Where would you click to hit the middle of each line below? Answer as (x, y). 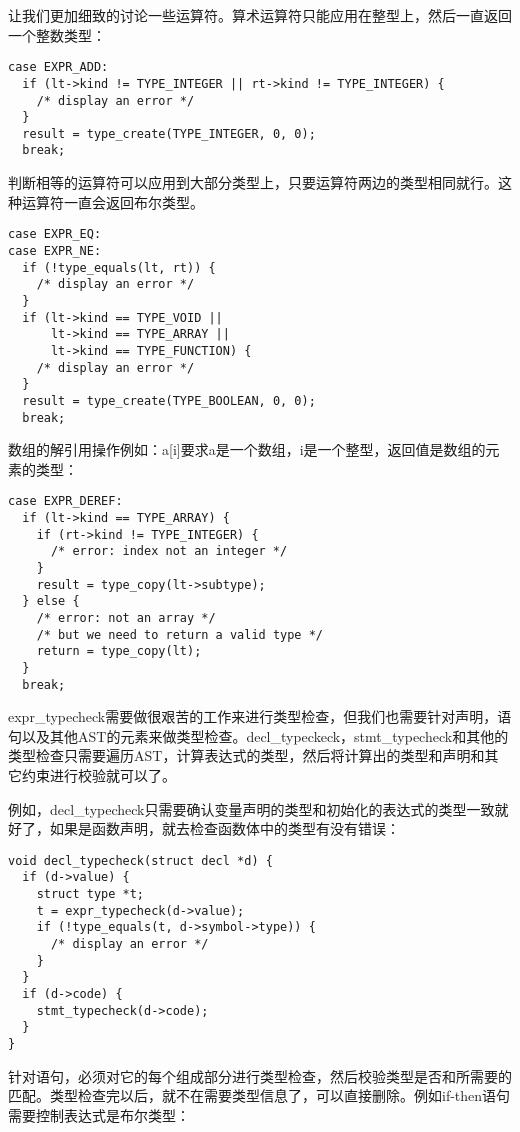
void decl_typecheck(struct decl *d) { (140, 860)
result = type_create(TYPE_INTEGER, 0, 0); (169, 133)
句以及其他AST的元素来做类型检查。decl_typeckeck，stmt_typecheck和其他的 (258, 735)
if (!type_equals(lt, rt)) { (119, 267)
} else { (51, 601)
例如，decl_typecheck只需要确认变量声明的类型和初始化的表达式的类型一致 (251, 808)
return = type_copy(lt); (119, 651)
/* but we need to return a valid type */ (179, 634)
